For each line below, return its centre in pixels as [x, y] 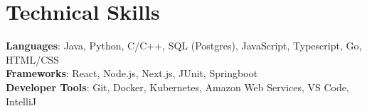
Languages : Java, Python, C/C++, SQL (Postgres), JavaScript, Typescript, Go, [184, 46]
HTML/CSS [32, 59]
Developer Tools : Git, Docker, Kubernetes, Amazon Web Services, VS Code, [177, 87]
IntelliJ [21, 101]
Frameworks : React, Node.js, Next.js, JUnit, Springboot [132, 73]
